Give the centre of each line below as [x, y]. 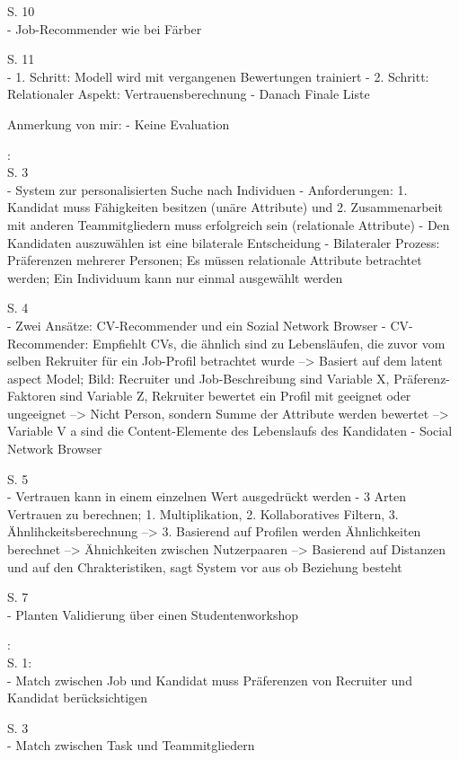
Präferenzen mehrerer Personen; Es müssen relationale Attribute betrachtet [215, 260]
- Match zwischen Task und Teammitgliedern [131, 745]
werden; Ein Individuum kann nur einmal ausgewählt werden [175, 277]
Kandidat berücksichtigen [78, 698]
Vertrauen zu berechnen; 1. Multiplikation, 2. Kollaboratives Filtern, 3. [203, 513]
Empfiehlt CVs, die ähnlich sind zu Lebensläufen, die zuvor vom [269, 343]
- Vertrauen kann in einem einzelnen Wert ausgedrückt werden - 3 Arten [207, 496]
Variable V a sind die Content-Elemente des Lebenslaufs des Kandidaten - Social [230, 431]
